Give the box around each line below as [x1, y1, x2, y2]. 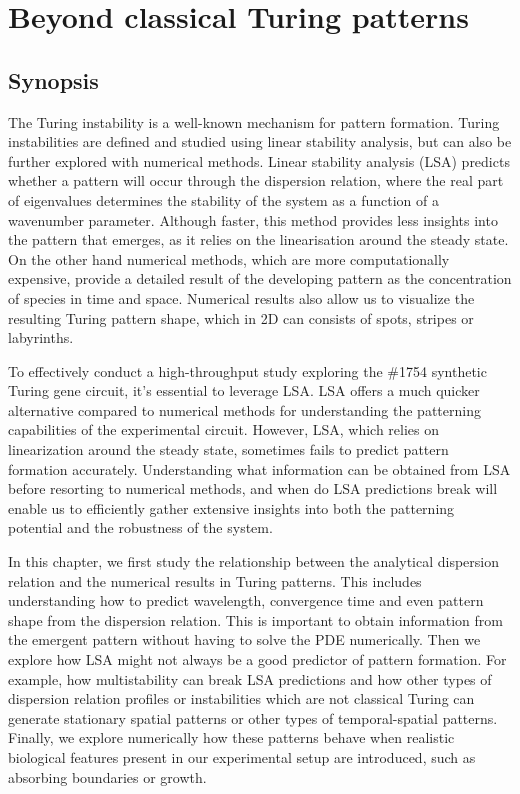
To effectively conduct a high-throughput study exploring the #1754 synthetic [8, 360, 487, 381]
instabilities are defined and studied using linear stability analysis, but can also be [8, 131, 512, 152]
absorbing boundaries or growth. [8, 766, 207, 787]
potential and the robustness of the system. [8, 517, 273, 538]
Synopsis [8, 64, 99, 95]
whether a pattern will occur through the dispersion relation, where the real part [8, 170, 504, 191]
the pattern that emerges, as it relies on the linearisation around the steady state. [8, 229, 509, 250]
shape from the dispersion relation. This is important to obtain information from [8, 609, 503, 630]
